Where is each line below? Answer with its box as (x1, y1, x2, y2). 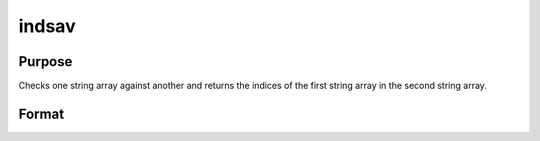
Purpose (18, 53, 73, 70)
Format (18, 105, 65, 122)
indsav (18, 15, 76, 37)
